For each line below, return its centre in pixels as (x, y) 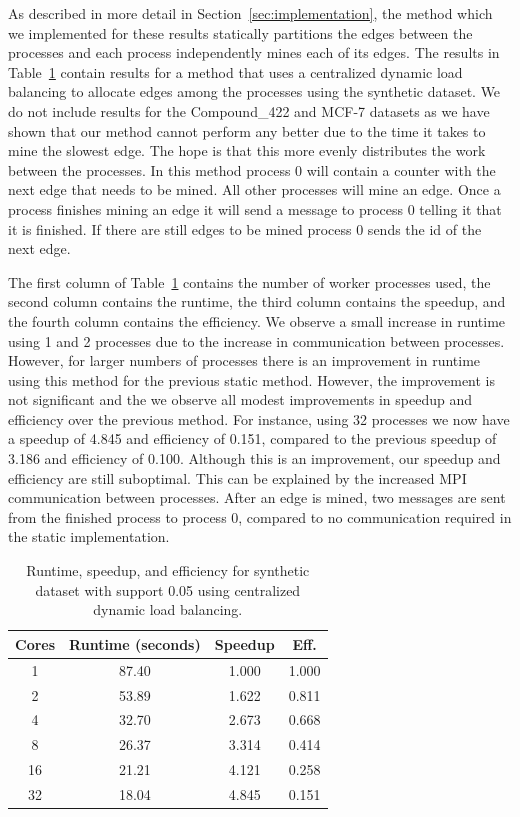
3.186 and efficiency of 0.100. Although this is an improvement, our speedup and (254, 458)
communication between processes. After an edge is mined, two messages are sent (257, 497)
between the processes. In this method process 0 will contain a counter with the (252, 169)
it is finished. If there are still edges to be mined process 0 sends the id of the (245, 228)
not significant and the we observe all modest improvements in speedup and (240, 399)
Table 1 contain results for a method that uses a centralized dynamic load (235, 71)
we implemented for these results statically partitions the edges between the (240, 32)
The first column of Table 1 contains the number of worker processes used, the (249, 281)
